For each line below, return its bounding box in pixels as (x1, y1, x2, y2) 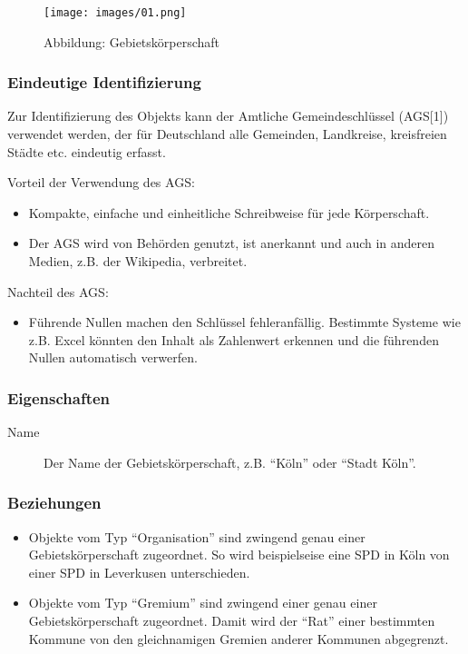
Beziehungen (7, 491, 102, 514)
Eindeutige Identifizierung (7, 71, 201, 94)
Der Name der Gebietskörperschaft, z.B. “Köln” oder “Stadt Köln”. (44, 452, 416, 471)
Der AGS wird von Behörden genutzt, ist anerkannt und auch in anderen (28, 233, 435, 253)
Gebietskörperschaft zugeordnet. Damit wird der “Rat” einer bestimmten (28, 611, 435, 629)
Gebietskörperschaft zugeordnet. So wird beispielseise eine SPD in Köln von (28, 545, 450, 564)
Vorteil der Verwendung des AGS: (7, 173, 195, 192)
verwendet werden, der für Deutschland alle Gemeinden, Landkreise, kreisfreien (7, 124, 447, 144)
